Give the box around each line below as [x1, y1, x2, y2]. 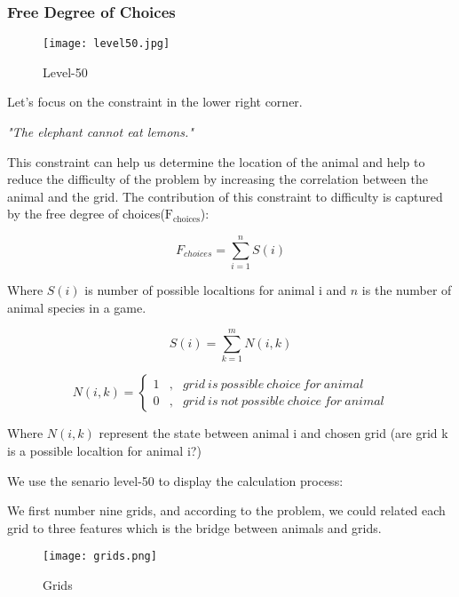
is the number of [361, 281, 452, 299]
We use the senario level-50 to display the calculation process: [7, 471, 344, 490]
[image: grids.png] [43, 550, 157, 563]
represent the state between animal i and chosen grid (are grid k [99, 424, 448, 442]
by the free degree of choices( [7, 204, 165, 223]
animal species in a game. [7, 298, 146, 316]
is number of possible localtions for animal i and [84, 281, 347, 299]
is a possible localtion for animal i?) [7, 442, 202, 460]
